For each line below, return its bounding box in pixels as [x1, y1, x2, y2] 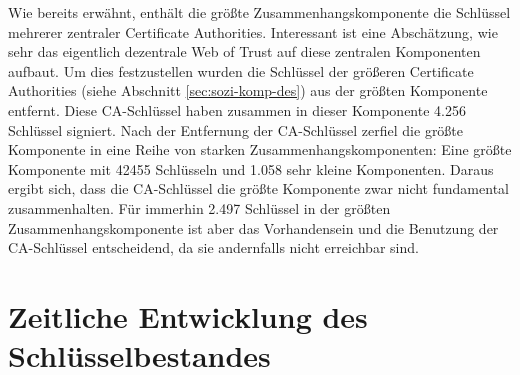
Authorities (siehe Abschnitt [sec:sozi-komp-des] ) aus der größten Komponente [8, 80, 488, 101]
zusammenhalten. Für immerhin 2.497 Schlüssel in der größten [8, 197, 391, 218]
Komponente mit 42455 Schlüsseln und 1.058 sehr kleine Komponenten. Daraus [8, 158, 494, 179]
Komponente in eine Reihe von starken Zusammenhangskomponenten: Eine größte [8, 139, 512, 160]
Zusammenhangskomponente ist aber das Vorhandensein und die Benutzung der [8, 217, 499, 238]
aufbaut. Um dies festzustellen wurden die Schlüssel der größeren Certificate [8, 60, 474, 81]
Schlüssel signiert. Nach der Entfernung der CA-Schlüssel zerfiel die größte [8, 119, 464, 140]
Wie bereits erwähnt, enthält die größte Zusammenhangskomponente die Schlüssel [8, 2, 511, 22]
